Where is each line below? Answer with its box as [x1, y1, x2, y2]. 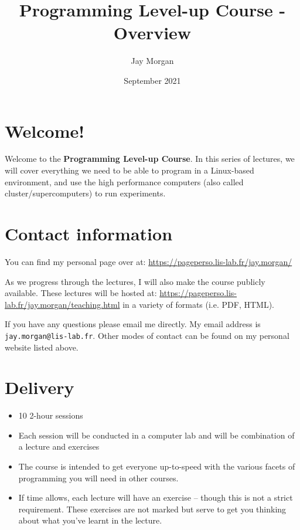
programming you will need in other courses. [18, 471, 179, 484]
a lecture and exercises [18, 440, 100, 453]
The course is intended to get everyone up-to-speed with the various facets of [18, 460, 295, 473]
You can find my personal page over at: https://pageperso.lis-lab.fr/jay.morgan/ [5, 255, 292, 267]
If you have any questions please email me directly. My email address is [5, 318, 261, 330]
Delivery [5, 375, 74, 399]
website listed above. [5, 341, 79, 353]
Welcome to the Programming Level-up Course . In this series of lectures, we [5, 152, 295, 165]
